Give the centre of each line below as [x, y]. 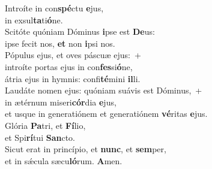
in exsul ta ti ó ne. [34, 19]
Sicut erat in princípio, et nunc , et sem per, [86, 149]
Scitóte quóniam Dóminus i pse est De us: [80, 31]
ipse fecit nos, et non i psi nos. [60, 43]
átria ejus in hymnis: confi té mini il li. [73, 78]
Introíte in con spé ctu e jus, [54, 8]
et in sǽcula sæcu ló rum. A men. [64, 160]
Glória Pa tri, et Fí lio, [45, 125]
